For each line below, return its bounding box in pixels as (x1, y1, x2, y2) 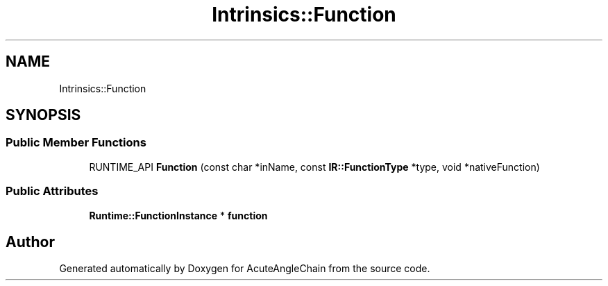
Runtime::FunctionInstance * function (89, 209, 268, 221)
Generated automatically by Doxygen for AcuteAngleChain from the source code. (59, 262, 430, 275)
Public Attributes (6, 184, 99, 199)
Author (6, 233, 55, 251)
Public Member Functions (6, 135, 146, 150)
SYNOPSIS (6, 106, 81, 124)
